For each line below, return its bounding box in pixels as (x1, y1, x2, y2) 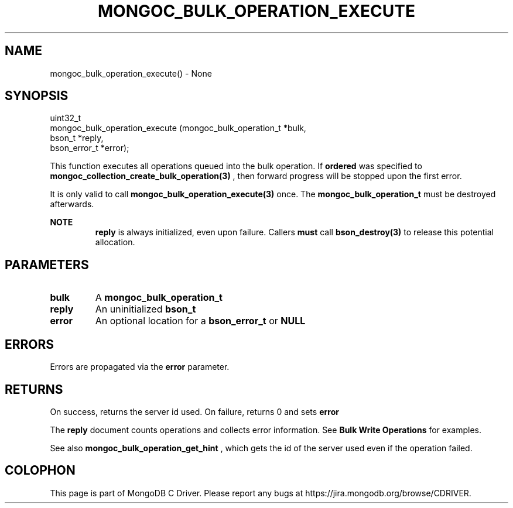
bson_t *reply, (50, 133, 104, 143)
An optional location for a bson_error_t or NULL (95, 315, 306, 327)
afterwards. (50, 199, 94, 210)
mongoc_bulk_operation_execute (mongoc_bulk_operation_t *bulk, (50, 123, 306, 133)
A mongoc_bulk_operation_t (95, 291, 223, 304)
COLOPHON (5, 463, 76, 478)
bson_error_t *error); (50, 143, 129, 153)
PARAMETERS (5, 257, 89, 272)
